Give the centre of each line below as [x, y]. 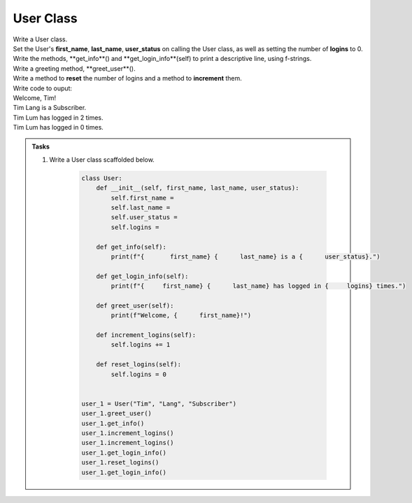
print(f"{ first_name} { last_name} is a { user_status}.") [246, 256]
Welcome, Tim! [35, 97]
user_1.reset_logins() [120, 463]
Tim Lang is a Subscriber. [50, 108]
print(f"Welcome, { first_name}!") [181, 316]
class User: [102, 178]
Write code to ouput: [43, 88]
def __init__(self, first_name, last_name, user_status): [198, 188]
